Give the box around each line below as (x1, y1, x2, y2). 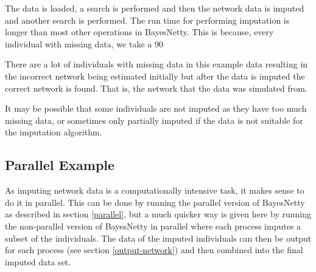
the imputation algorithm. (5, 126, 102, 138)
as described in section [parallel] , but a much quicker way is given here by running (5, 208, 311, 220)
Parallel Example (5, 155, 115, 174)
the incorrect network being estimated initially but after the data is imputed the (5, 69, 305, 82)
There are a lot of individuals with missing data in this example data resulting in (5, 58, 308, 70)
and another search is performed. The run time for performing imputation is (5, 13, 290, 26)
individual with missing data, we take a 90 (5, 37, 163, 50)
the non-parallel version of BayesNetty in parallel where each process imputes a (5, 219, 301, 232)
